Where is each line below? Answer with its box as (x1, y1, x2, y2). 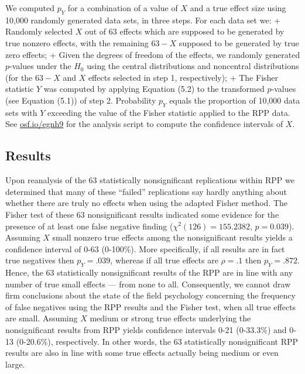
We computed (5, 2, 54, 13)
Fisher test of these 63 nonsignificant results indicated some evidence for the (5, 208, 279, 220)
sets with (5, 106, 37, 118)
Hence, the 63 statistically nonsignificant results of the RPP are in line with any (5, 266, 293, 279)
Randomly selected (5, 25, 73, 37)
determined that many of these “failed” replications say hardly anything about (5, 185, 287, 197)
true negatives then (5, 254, 74, 266)
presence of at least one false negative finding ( (5, 219, 173, 232)
